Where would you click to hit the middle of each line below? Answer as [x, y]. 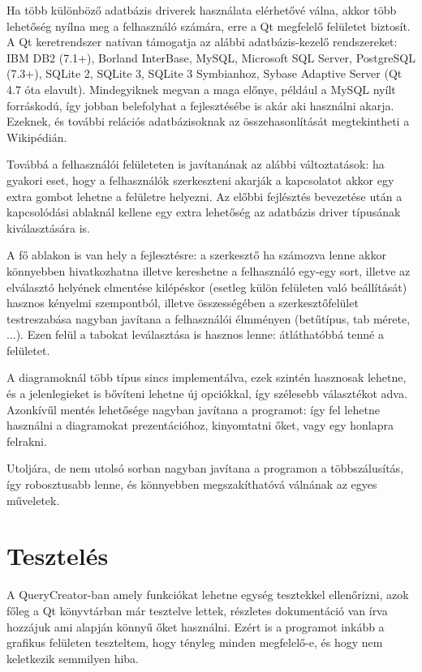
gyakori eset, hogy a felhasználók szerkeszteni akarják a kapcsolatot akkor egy [200, 180]
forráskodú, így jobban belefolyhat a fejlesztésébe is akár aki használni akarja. [200, 105]
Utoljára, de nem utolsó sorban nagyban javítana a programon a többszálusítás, [205, 468]
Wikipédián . [37, 137]
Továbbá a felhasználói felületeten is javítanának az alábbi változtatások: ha [196, 164]
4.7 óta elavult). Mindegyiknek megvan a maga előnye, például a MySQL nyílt [201, 89]
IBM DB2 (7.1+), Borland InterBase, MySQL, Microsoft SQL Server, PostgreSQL [211, 57]
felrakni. [27, 441]
